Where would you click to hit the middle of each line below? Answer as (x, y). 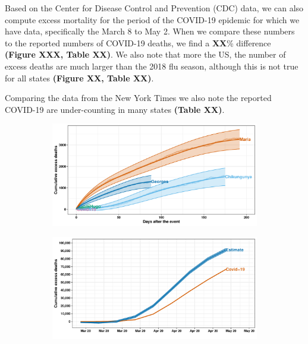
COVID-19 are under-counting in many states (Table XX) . (115, 109)
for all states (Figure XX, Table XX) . (79, 78)
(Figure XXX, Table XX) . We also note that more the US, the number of (145, 54)
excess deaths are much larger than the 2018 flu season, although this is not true (152, 66)
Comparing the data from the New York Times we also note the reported (138, 98)
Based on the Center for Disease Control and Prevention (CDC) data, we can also (154, 8)
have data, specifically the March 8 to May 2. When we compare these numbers (150, 31)
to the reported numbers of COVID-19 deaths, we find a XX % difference (138, 42)
